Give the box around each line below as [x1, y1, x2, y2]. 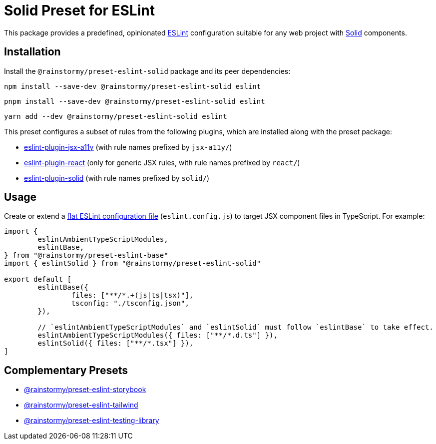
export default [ [4, 275, 71, 284]
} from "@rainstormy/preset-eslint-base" [4, 251, 168, 260]
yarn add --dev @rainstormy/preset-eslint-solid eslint [4, 112, 227, 120]
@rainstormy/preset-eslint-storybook [24, 385, 146, 394]
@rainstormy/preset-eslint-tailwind [24, 401, 138, 410]
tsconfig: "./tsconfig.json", [71, 299, 189, 308]
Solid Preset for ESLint [4, 2, 155, 19]
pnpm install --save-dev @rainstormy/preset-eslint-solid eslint [4, 97, 265, 105]
